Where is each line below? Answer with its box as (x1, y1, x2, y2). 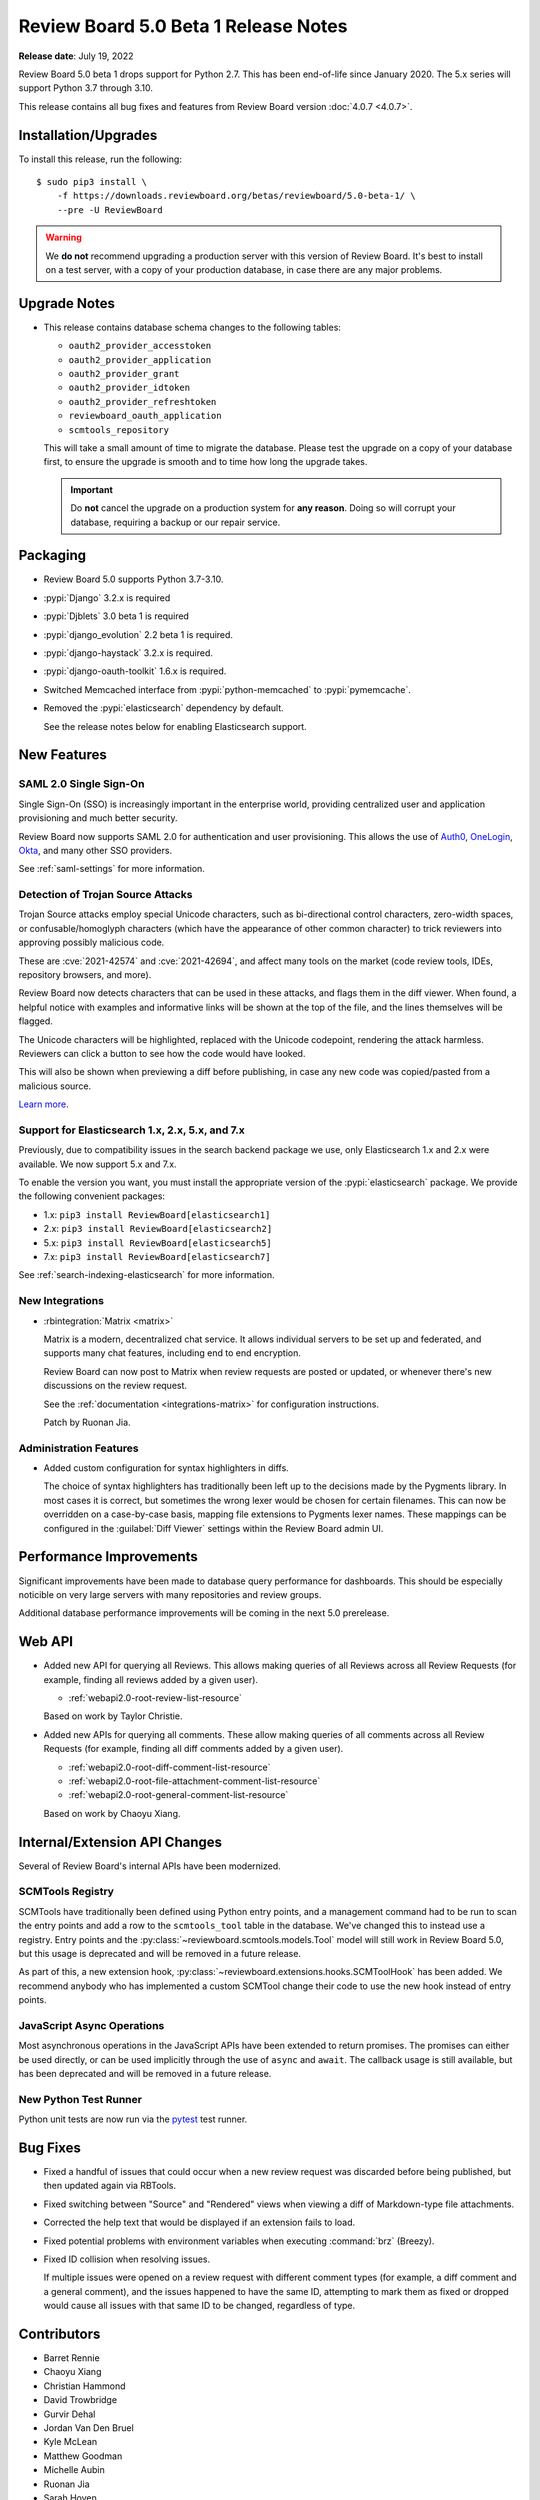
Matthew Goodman (43, 2450, 123, 2462)
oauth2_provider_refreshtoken (68, 396, 217, 407)
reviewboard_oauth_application (68, 410, 222, 422)
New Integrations (18, 1294, 105, 1308)
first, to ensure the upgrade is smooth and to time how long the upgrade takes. (43, 456, 368, 468)
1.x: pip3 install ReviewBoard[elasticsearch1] (43, 1208, 271, 1220)
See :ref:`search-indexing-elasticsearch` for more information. (18, 1269, 275, 1281)
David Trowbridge (43, 2394, 118, 2406)
